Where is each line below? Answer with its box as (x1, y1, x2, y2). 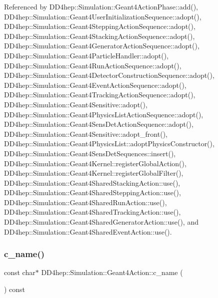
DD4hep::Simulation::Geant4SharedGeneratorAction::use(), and (4, 217, 198, 227)
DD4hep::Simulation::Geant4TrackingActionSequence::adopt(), (4, 89, 195, 100)
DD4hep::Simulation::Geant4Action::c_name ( (41, 267, 183, 278)
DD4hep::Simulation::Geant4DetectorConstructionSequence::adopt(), (4, 70, 214, 80)
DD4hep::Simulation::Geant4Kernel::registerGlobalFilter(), (4, 168, 183, 178)
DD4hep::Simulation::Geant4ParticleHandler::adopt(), (4, 50, 169, 60)
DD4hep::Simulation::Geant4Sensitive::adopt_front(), (4, 128, 167, 139)
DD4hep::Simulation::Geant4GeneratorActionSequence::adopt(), (4, 40, 199, 51)
